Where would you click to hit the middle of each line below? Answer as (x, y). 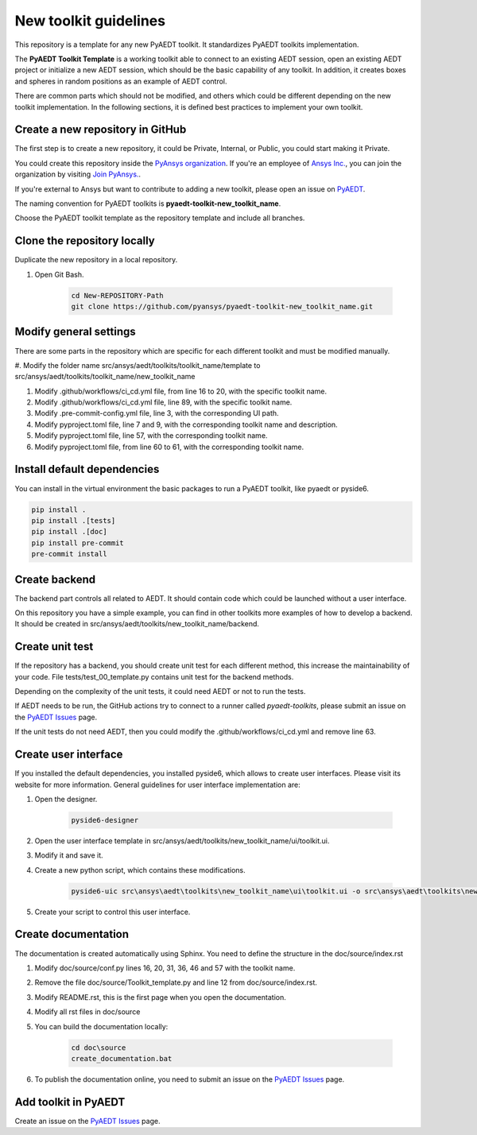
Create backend (55, 579)
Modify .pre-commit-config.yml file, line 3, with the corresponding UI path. (157, 413)
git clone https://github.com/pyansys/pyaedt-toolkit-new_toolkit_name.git (222, 307)
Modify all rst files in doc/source (87, 1012)
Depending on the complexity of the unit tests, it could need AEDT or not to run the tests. (160, 691)
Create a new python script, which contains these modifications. (140, 870)
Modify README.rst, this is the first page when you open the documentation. (160, 997)
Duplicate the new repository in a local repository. (96, 260)
